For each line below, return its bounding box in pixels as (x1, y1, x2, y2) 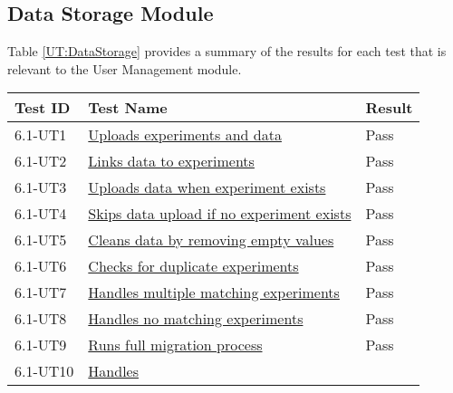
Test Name (88, 97, 168, 119)
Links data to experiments (88, 150, 255, 172)
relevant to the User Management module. (7, 59, 242, 78)
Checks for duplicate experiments (88, 255, 299, 277)
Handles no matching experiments (88, 308, 304, 330)
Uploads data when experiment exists (88, 177, 326, 198)
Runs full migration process (88, 334, 263, 356)
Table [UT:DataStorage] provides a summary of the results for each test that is (7, 42, 447, 61)
